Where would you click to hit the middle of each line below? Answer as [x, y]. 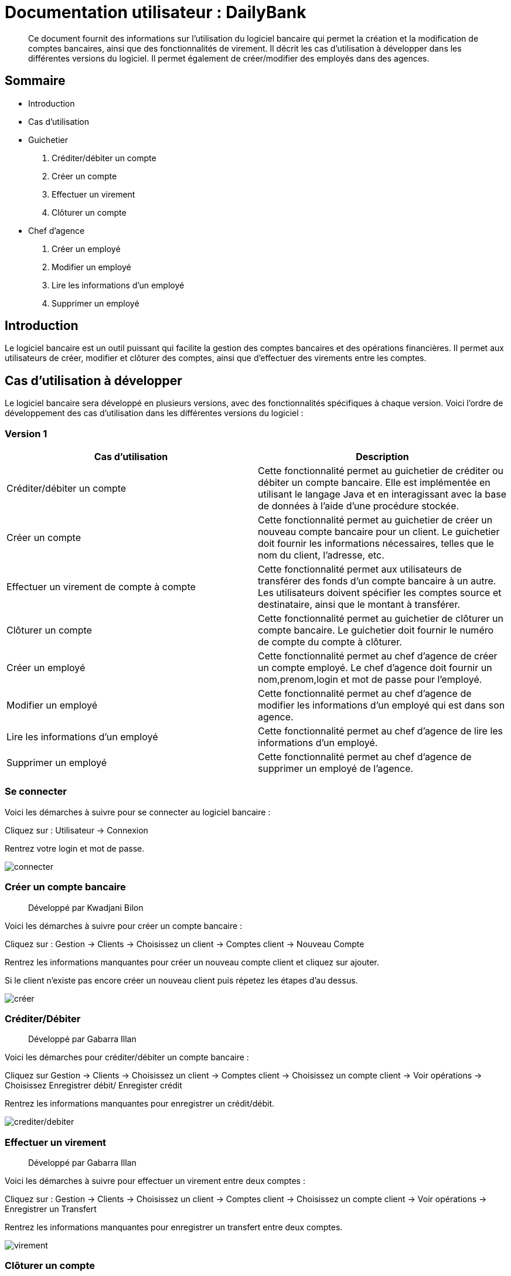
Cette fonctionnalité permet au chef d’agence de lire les [381, 731]
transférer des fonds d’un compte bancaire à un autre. [377, 581]
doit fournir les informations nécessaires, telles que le [376, 544]
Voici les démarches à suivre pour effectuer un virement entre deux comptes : [155, 1181]
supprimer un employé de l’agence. [336, 769]
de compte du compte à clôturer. [330, 642]
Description [382, 457]
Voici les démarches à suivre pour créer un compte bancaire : [124, 925]
